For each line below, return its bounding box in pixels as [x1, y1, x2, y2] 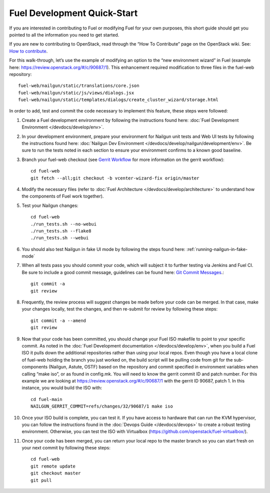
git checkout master [30, 470, 81, 476]
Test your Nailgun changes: [21, 202, 78, 208]
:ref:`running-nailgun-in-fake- [186, 246, 248, 252]
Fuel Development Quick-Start [9, 7, 138, 18]
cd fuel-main [30, 396, 62, 402]
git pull [30, 477, 52, 483]
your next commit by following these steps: [21, 445, 111, 451]
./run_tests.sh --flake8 [30, 228, 91, 233]
